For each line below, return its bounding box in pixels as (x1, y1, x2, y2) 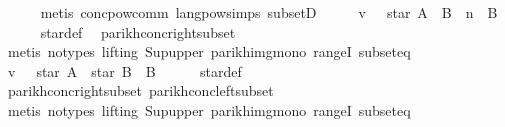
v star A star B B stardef (7, 60, 242, 81)
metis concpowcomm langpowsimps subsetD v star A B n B (40, 2, 498, 22)
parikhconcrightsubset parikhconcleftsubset (7, 80, 274, 101)
